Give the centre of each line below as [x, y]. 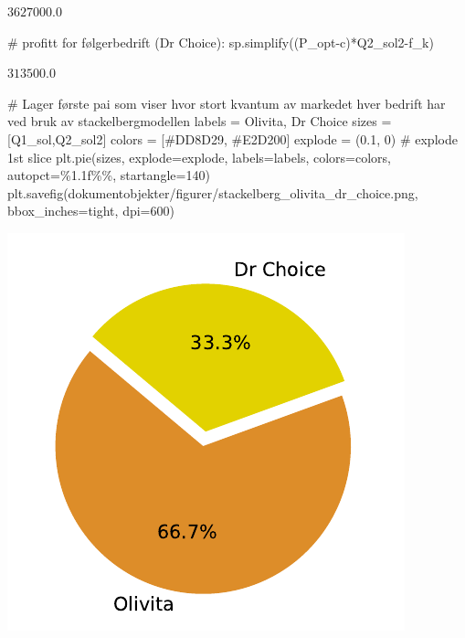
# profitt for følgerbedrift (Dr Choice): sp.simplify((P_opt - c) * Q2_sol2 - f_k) [221, 42]
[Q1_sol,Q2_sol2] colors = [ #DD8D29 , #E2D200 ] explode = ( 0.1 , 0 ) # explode [232, 138]
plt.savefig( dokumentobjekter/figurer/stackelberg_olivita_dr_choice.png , [213, 192]
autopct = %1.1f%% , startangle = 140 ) [109, 175]
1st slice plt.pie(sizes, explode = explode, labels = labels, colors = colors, [199, 157]
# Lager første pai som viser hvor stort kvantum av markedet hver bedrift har [227, 103]
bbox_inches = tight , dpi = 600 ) [91, 211]
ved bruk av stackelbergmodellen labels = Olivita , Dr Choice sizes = [200, 121]
